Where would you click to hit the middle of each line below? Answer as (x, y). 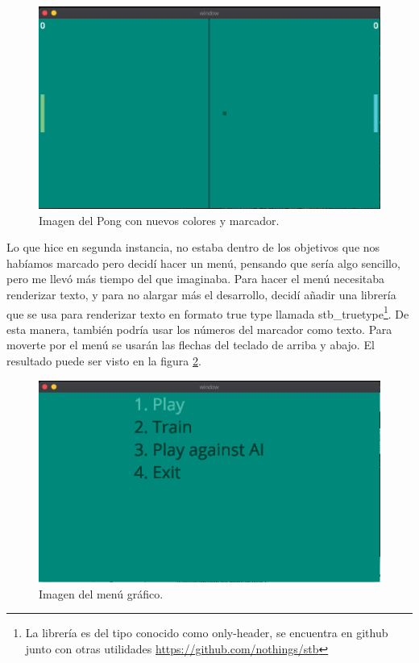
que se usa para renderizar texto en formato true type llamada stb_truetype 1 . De (208, 312)
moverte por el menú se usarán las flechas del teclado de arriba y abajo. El (191, 345)
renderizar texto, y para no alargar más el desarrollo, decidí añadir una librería (201, 294)
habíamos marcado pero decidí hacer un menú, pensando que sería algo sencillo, (203, 263)
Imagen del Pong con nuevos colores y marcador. (159, 220)
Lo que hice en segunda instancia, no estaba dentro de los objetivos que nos (193, 247)
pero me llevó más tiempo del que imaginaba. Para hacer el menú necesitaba (196, 279)
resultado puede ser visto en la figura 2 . (104, 361)
